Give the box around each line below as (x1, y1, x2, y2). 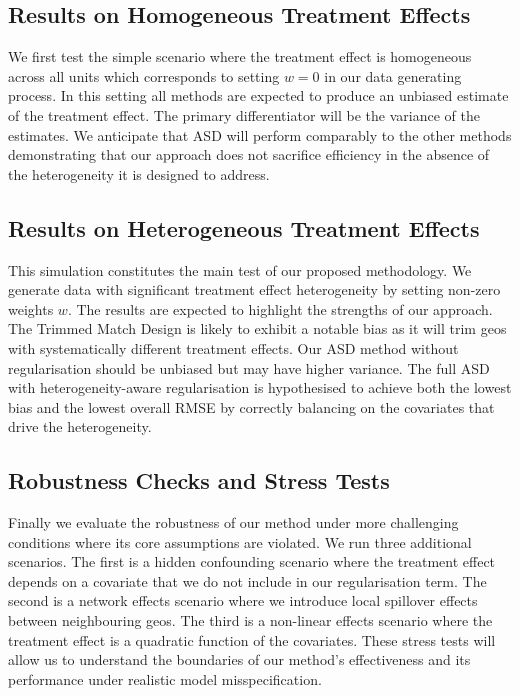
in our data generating (324, 65, 462, 86)
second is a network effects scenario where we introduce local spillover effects (8, 590, 478, 611)
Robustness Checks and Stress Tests (8, 465, 390, 496)
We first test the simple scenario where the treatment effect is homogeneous (8, 46, 472, 67)
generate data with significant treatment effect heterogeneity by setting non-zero (8, 279, 501, 300)
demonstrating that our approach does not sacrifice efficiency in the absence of (8, 144, 490, 165)
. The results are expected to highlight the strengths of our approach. (67, 298, 493, 319)
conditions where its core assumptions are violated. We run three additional (8, 531, 472, 552)
